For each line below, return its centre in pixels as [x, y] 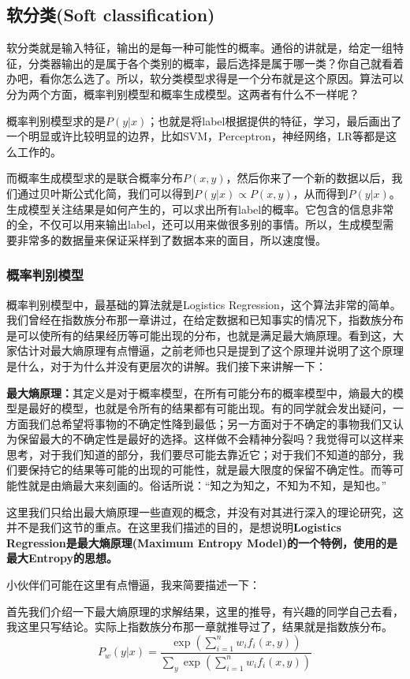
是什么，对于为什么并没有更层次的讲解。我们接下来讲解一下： [166, 366]
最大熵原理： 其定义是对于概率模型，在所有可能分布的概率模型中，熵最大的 [199, 392]
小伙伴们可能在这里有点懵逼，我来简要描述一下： [133, 585]
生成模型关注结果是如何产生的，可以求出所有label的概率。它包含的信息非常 [200, 209]
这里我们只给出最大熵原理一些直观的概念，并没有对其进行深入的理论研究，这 [205, 511]
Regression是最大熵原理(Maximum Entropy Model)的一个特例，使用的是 [202, 542]
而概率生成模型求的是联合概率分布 [95, 178]
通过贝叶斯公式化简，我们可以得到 [105, 193]
